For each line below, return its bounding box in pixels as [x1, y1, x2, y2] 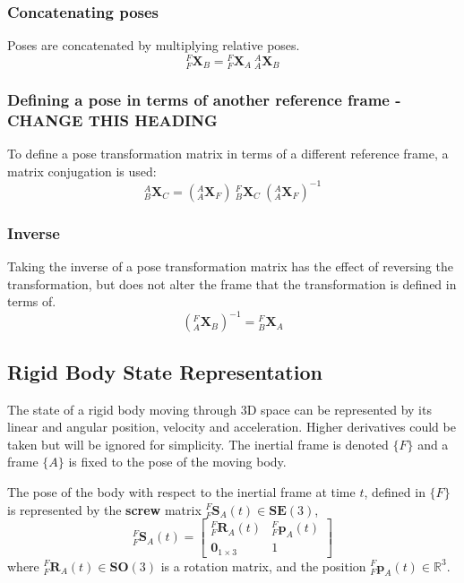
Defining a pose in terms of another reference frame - [7, 88, 401, 110]
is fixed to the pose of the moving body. [68, 452, 287, 471]
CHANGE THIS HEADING [7, 108, 218, 131]
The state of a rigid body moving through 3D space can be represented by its [7, 399, 432, 418]
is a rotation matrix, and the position [160, 556, 366, 575]
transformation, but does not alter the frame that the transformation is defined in [7, 274, 457, 293]
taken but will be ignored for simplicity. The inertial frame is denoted [7, 434, 389, 453]
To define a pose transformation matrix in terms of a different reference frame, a [7, 144, 449, 163]
